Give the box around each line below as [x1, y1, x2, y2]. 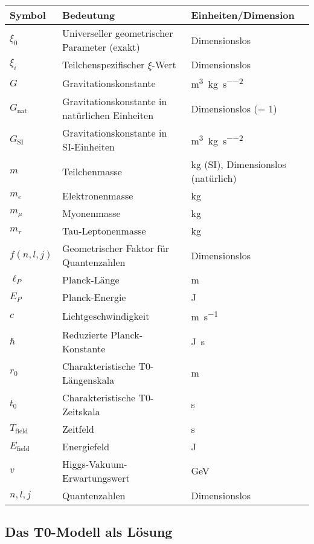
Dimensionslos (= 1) [191, 101, 277, 115]
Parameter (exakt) [62, 40, 140, 54]
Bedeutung [62, 8, 115, 22]
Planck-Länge [62, 273, 120, 287]
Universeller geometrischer [62, 26, 173, 40]
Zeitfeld [62, 421, 94, 436]
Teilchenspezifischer [62, 57, 145, 71]
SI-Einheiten [62, 140, 115, 154]
